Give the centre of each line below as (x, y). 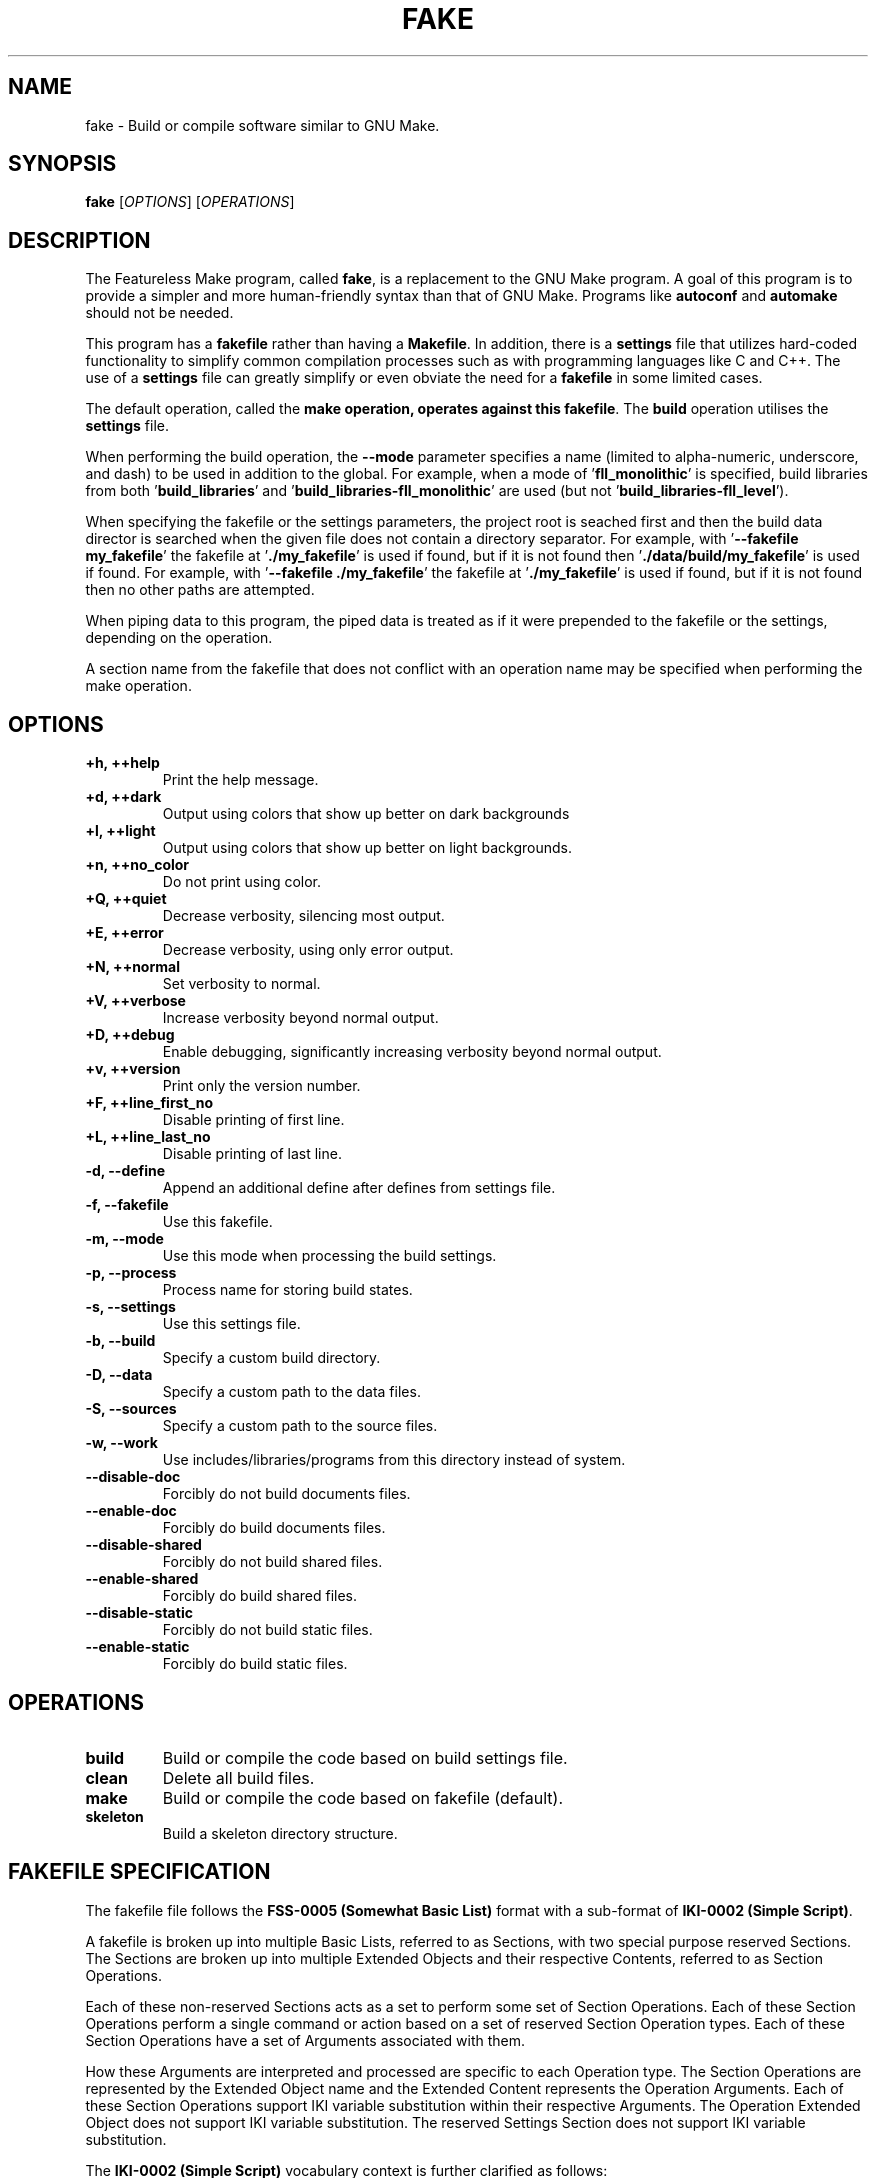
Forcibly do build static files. (255, 1664)
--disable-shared (143, 1545)
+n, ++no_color (137, 865)
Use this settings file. (231, 1324)
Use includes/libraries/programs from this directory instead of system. (394, 1460)
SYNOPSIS (62, 164)
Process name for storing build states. (287, 1290)
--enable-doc (131, 1511)
